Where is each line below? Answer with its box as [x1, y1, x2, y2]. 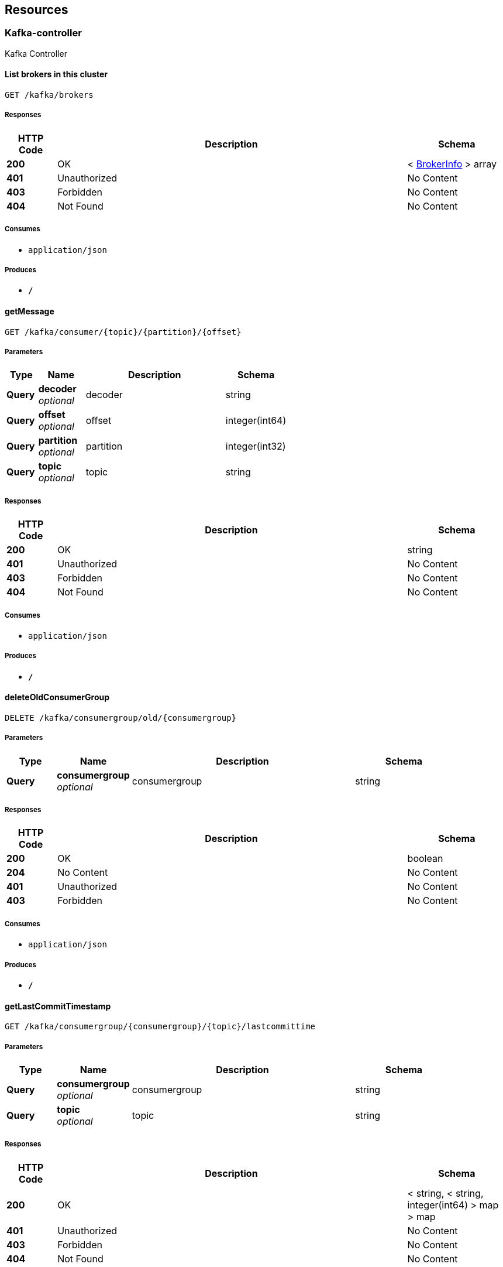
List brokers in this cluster [5, 69, 108, 80]
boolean [407, 852, 443, 865]
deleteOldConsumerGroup [5, 692, 110, 703]
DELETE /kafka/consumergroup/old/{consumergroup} [5, 713, 237, 722]
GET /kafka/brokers [5, 90, 94, 100]
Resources [5, 2, 68, 17]
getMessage [5, 306, 54, 316]
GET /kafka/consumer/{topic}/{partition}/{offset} [5, 327, 242, 337]
